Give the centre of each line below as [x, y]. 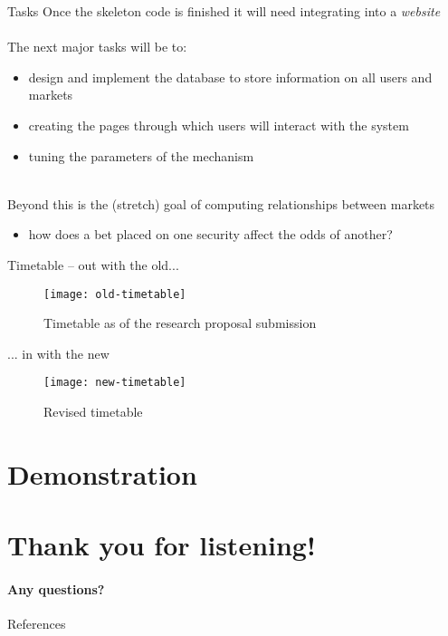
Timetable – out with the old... [93, 264]
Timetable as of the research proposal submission [180, 323]
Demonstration [102, 473]
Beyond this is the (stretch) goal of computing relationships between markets [221, 203]
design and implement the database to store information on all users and [230, 77]
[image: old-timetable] [115, 294]
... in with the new [58, 353]
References [37, 624]
